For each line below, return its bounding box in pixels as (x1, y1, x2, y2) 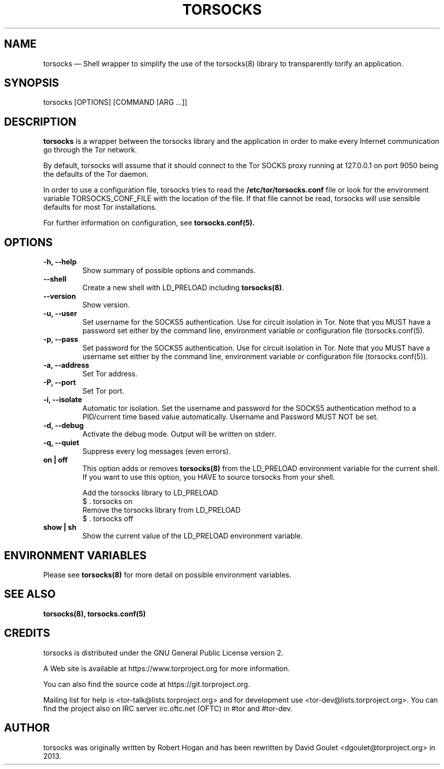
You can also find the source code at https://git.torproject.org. (43, 679, 250, 688)
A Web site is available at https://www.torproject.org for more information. (43, 664, 290, 673)
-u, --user (43, 309, 77, 318)
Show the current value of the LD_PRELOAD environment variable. (82, 531, 303, 541)
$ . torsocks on (82, 497, 133, 506)
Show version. (82, 300, 130, 310)
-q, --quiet (43, 438, 80, 447)
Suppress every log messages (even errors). (82, 447, 231, 456)
